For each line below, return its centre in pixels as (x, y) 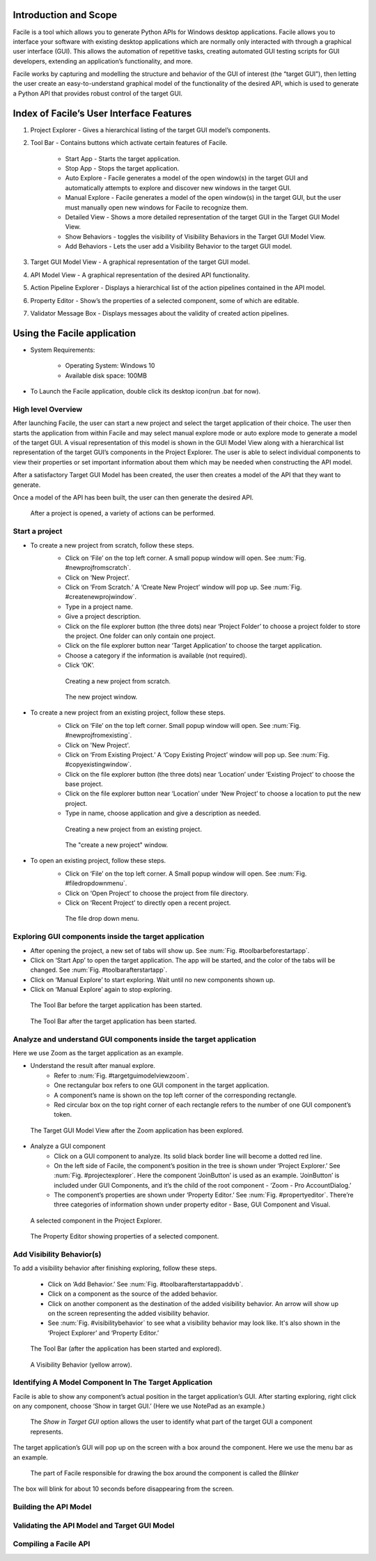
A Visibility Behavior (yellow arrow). (81, 1365)
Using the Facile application (74, 333)
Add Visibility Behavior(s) (57, 1255)
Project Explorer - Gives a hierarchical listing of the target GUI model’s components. (150, 130)
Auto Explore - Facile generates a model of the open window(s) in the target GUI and (187, 178)
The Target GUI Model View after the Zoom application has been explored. (137, 1130)
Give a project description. (103, 616)
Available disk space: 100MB (106, 375)
